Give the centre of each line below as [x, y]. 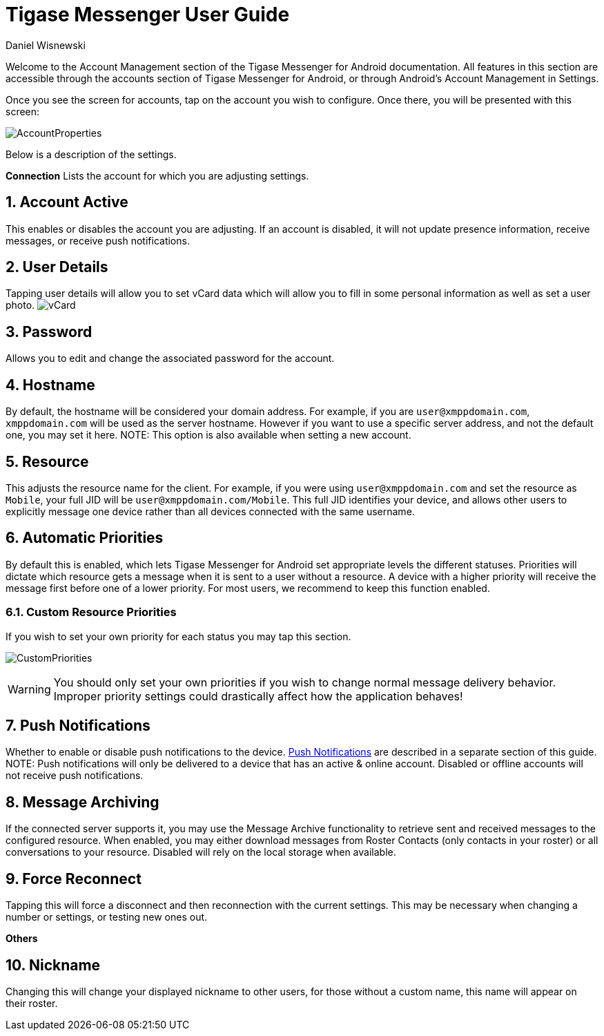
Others [22, 939]
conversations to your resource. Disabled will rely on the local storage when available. [201, 852]
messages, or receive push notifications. [98, 240]
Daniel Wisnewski [46, 45]
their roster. [32, 1003]
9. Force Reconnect [74, 879]
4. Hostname [50, 385]
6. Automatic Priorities [85, 538]
